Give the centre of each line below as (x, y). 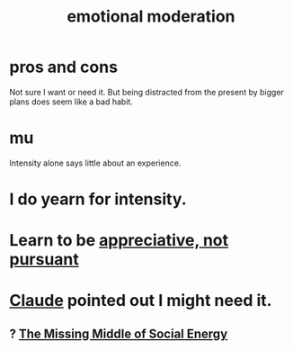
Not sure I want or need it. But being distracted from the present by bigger (147, 92)
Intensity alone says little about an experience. (95, 163)
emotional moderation (151, 17)
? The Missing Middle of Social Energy (119, 333)
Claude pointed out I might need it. (141, 301)
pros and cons (64, 67)
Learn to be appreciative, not (119, 241)
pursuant (44, 260)
